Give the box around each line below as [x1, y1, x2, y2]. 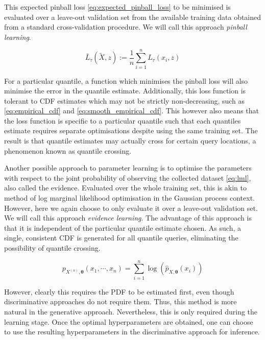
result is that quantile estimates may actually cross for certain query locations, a [4, 135, 256, 146]
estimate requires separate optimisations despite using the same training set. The [4, 125, 258, 136]
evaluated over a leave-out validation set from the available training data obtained [4, 11, 261, 22]
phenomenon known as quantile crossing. [4, 145, 132, 156]
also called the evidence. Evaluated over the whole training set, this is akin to [4, 182, 247, 193]
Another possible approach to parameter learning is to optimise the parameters [4, 162, 252, 173]
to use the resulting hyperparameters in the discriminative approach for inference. [4, 326, 260, 337]
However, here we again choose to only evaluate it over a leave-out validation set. [4, 202, 258, 213]
